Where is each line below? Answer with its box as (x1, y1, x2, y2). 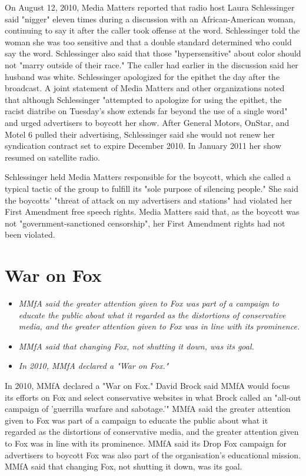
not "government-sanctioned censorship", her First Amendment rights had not (5, 217, 285, 229)
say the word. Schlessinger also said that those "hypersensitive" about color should (5, 47, 301, 59)
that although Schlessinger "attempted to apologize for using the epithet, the (5, 93, 282, 105)
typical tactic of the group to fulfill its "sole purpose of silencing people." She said (5, 182, 299, 194)
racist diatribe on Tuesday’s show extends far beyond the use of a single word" (5, 105, 288, 117)
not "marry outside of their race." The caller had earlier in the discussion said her (5, 58, 298, 71)
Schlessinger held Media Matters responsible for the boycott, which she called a (5, 171, 291, 183)
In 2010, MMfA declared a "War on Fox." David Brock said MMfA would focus (5, 379, 290, 391)
